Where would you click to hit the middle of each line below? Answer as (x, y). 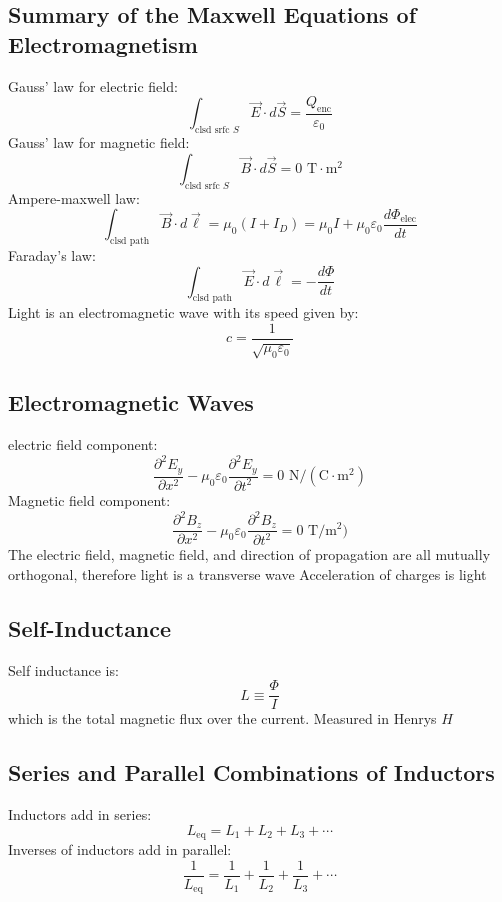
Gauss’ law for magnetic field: (99, 142)
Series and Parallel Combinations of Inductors (251, 772)
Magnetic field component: (89, 499)
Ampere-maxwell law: (74, 197)
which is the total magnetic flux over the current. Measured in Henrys (222, 718)
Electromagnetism (103, 43)
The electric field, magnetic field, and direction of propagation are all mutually (249, 554)
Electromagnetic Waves (131, 402)
